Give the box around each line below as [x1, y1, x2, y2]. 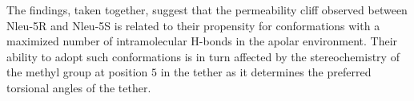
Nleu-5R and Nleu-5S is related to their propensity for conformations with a [6, 17, 380, 33]
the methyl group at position [6, 64, 148, 80]
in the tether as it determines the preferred [160, 64, 372, 80]
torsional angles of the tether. [6, 79, 151, 95]
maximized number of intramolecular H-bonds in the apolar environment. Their [6, 33, 398, 49]
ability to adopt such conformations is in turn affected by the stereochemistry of [6, 48, 400, 64]
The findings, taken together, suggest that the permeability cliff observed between [6, 2, 408, 17]
